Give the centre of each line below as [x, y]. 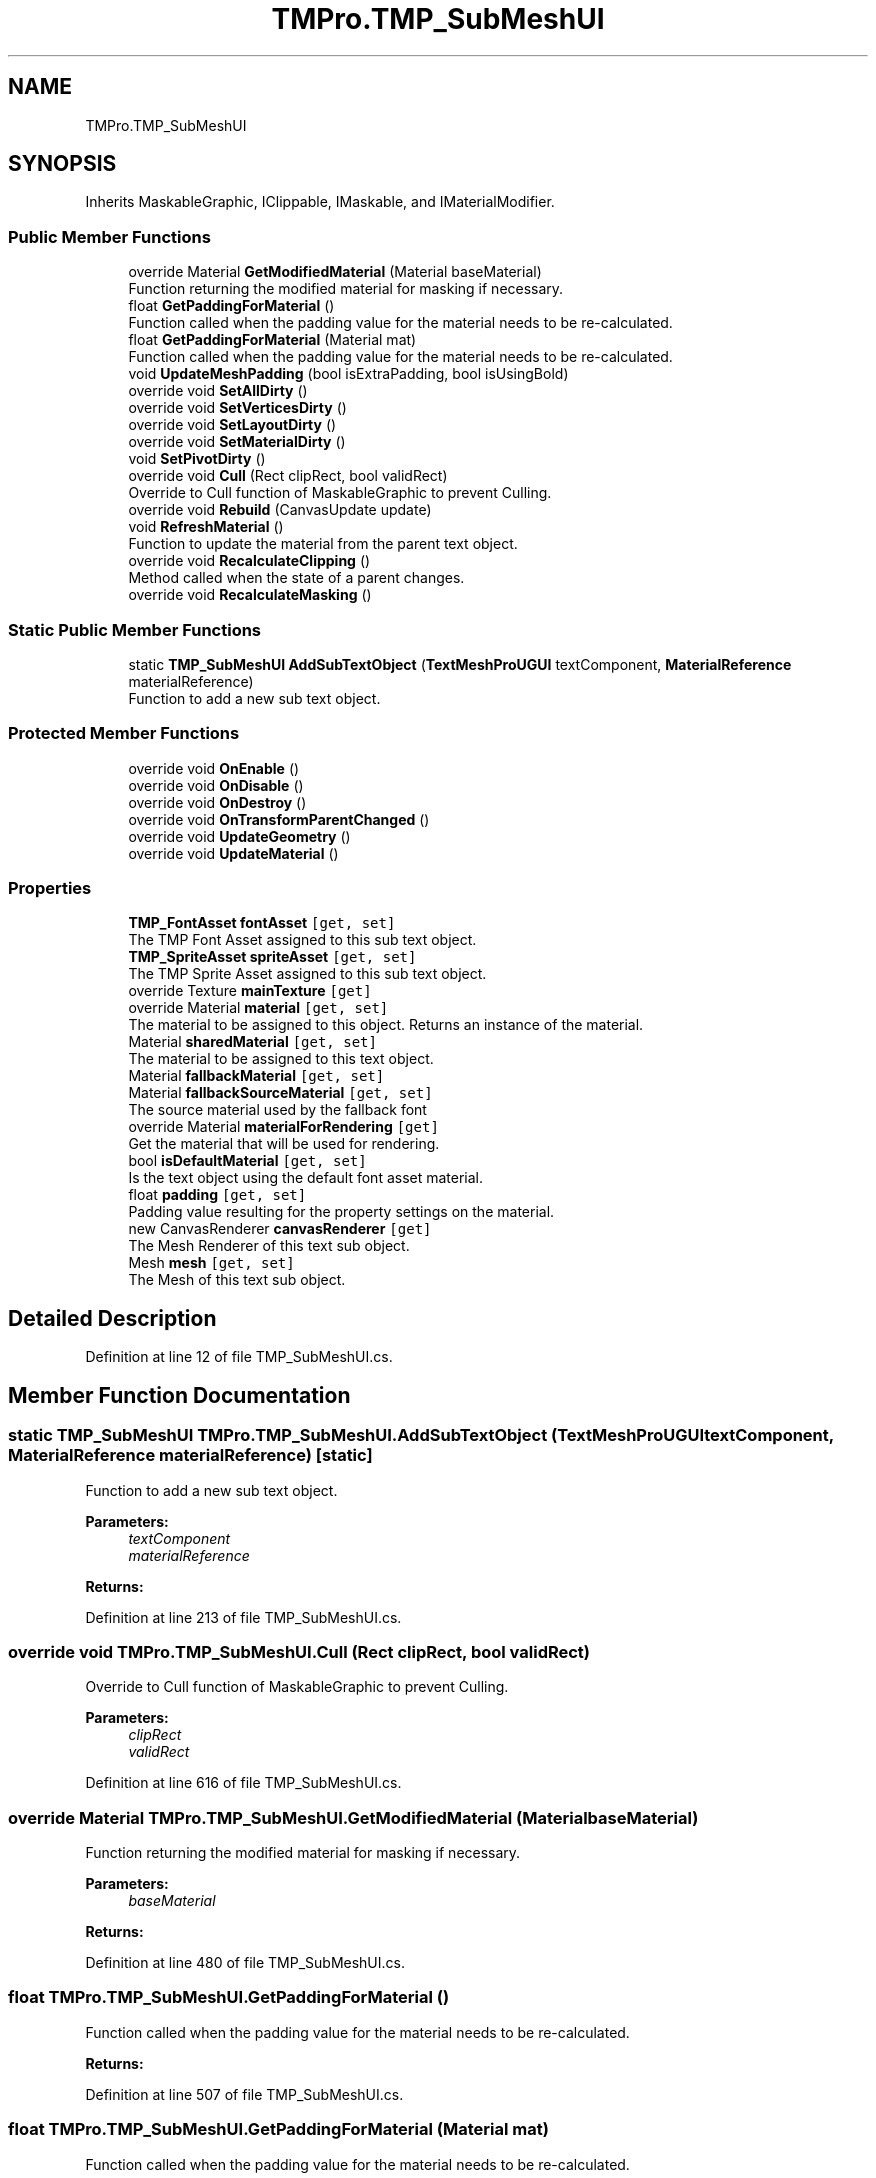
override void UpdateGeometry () [239, 836]
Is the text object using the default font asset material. [306, 1178]
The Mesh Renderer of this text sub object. [269, 1246]
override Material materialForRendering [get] [283, 1127]
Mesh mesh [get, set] [211, 1263]
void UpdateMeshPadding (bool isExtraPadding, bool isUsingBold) [348, 374]
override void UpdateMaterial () [233, 853]
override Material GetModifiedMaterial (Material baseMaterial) [335, 272]
